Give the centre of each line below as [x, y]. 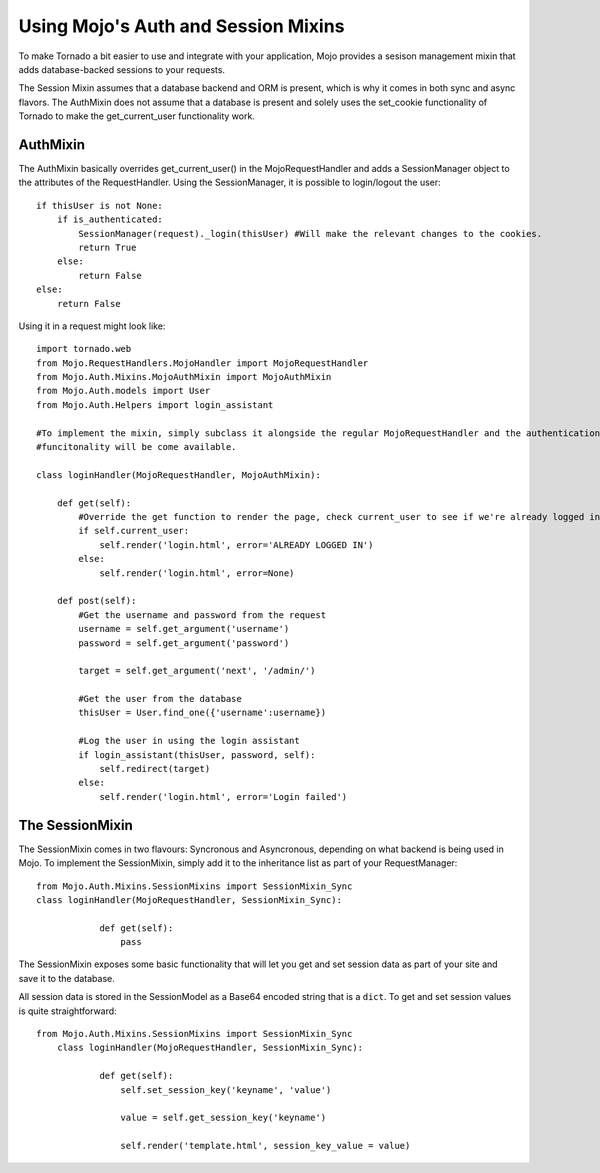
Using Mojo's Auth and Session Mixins [181, 26]
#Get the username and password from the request [202, 614]
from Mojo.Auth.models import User [123, 391]
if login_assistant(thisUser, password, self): [197, 754]
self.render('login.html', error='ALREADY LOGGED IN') [236, 544]
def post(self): [96, 601]
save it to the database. [66, 978]
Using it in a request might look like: [92, 326]
